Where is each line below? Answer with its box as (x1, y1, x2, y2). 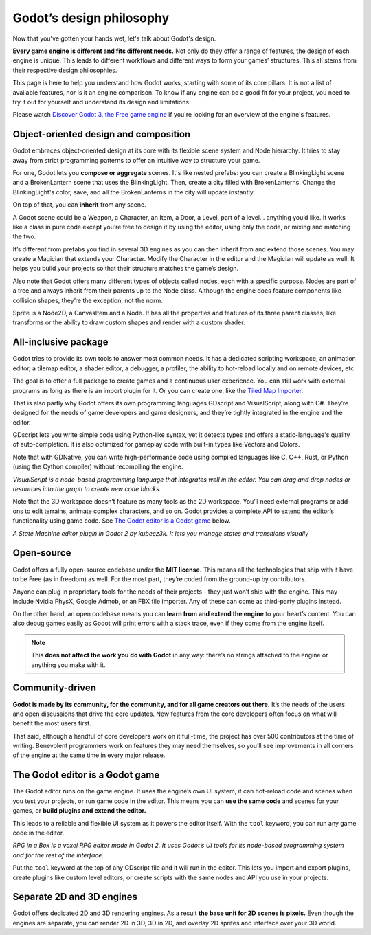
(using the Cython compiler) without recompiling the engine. (12, 462, 183, 471)
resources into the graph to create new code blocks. (12, 485, 161, 493)
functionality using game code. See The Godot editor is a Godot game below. (12, 517, 231, 525)
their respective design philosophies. (12, 66, 117, 74)
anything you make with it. (31, 660, 106, 669)
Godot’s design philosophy (12, 10, 170, 25)
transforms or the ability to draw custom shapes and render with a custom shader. (12, 318, 245, 326)
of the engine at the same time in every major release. (12, 751, 166, 759)
